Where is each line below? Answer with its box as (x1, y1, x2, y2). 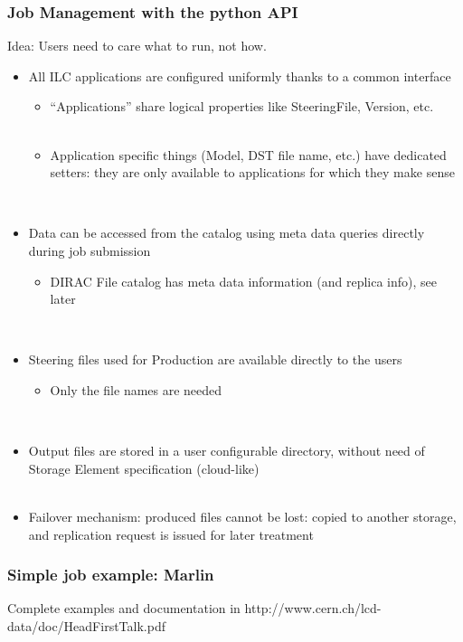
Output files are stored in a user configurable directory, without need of (28, 441, 425, 460)
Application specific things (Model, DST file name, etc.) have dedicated (50, 145, 447, 164)
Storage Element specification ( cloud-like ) (28, 458, 260, 477)
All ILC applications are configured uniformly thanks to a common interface (28, 66, 451, 85)
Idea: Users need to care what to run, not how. (7, 36, 267, 55)
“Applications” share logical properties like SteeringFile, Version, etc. (50, 97, 434, 116)
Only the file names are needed (50, 380, 222, 399)
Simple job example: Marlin (7, 563, 214, 586)
